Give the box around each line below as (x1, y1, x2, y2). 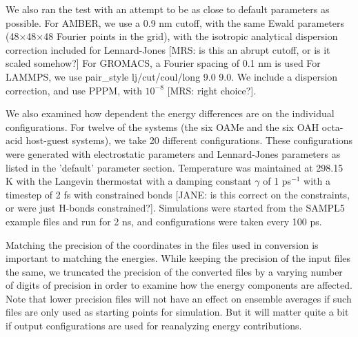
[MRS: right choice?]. (167, 83, 257, 97)
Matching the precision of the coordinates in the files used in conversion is (6, 237, 319, 252)
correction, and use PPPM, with (6, 83, 142, 97)
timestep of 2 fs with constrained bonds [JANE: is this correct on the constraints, (6, 187, 350, 201)
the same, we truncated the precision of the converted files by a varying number (6, 264, 343, 278)
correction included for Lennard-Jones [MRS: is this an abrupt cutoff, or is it (6, 42, 330, 57)
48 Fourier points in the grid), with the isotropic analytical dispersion (43, 29, 338, 43)
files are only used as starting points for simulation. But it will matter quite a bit (6, 305, 349, 319)
